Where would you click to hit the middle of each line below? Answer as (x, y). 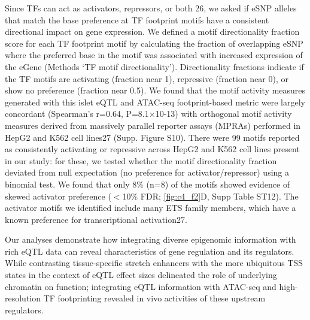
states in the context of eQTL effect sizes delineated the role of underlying (141, 275)
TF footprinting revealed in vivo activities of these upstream (154, 298)
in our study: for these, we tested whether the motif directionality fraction (141, 160)
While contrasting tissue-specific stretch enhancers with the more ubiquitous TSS (154, 263)
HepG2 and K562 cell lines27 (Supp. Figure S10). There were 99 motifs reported (152, 137)
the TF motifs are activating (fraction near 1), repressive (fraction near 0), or (147, 78)
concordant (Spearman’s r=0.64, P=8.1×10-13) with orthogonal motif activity (148, 114)
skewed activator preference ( (58, 196)
